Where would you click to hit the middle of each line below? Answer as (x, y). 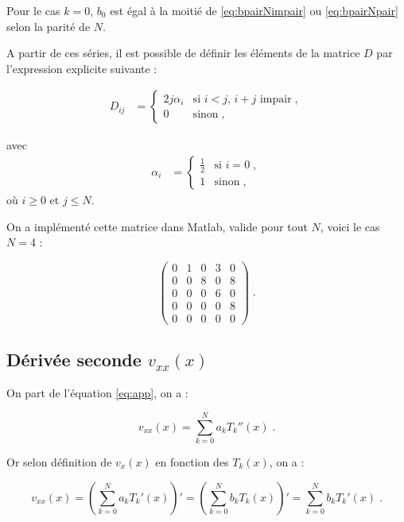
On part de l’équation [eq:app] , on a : (97, 393)
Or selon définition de (59, 461)
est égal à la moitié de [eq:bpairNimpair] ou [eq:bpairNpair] (254, 10)
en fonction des (192, 461)
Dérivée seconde (74, 360)
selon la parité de (49, 26)
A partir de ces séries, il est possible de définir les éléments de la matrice (183, 53)
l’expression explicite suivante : (82, 68)
